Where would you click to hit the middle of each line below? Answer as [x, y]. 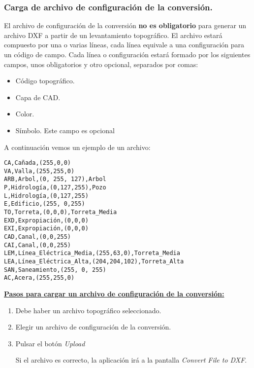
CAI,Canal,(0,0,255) [38, 245]
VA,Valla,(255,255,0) [39, 171]
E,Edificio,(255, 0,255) [45, 204]
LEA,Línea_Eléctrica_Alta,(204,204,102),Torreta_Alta [94, 262]
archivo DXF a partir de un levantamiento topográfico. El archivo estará [113, 35]
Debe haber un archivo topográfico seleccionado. [88, 310]
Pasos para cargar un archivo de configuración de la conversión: [114, 294]
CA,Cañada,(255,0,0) [38, 163]
